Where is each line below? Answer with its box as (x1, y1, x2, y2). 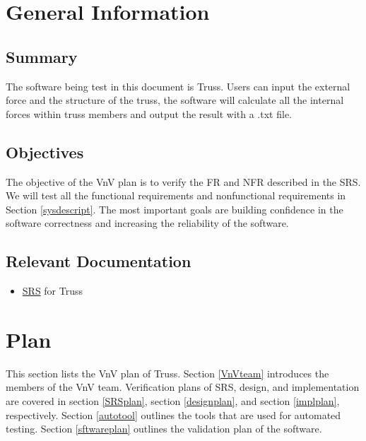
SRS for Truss (22, 283, 83, 298)
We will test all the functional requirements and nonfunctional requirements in (6, 188, 346, 203)
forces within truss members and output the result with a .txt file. (6, 106, 292, 121)
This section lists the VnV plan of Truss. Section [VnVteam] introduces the (6, 365, 329, 380)
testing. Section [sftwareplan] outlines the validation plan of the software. (6, 421, 322, 436)
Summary (6, 45, 78, 67)
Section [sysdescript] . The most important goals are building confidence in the (6, 201, 343, 216)
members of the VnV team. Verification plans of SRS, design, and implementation (6, 380, 360, 394)
